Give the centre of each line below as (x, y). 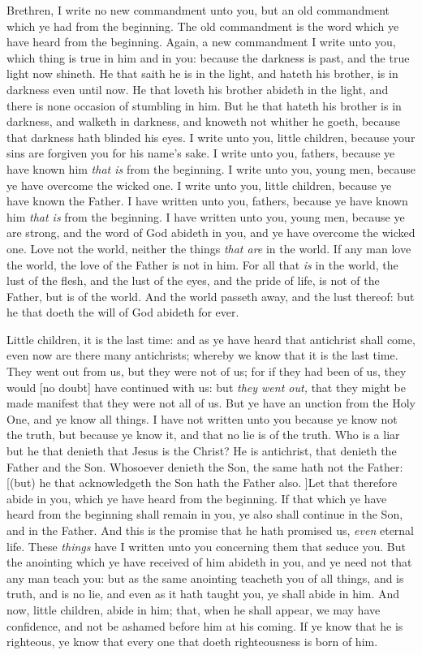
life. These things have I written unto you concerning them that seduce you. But (206, 546)
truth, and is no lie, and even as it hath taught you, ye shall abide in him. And (203, 594)
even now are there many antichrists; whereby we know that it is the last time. (202, 355)
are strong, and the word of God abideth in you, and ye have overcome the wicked (211, 233)
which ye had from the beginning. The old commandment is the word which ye (203, 26)
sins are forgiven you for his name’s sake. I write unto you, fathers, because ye (201, 153)
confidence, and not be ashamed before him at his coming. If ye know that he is (205, 625)
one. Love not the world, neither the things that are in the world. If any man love (209, 248)
